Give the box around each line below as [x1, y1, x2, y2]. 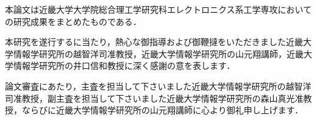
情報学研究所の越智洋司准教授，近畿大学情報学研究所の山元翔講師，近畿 [13, 47, 304, 60]
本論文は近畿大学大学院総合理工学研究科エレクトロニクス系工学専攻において [5, 3, 312, 15]
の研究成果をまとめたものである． [5, 15, 141, 27]
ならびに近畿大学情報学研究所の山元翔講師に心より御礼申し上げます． [21, 104, 304, 116]
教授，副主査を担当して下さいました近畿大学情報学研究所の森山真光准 [21, 91, 304, 104]
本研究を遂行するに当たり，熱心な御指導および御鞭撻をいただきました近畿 [5, 35, 304, 48]
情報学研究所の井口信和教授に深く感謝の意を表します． [13, 59, 235, 72]
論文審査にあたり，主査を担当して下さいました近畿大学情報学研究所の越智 [5, 79, 303, 92]
